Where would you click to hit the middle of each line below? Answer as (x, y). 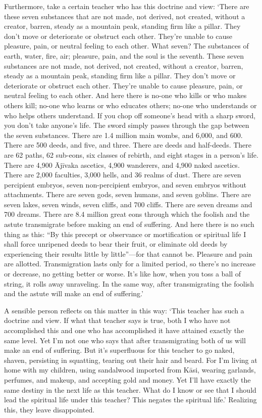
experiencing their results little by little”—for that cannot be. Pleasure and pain (128, 253)
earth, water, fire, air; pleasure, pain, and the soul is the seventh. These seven (124, 55)
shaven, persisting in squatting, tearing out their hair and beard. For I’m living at (131, 360)
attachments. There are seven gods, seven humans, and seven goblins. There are (128, 194)
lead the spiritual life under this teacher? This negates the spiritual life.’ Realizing (130, 400)
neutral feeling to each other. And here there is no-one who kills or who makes (125, 95)
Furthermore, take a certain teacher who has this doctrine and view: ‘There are (127, 6)
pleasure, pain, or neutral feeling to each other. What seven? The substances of (126, 46)
